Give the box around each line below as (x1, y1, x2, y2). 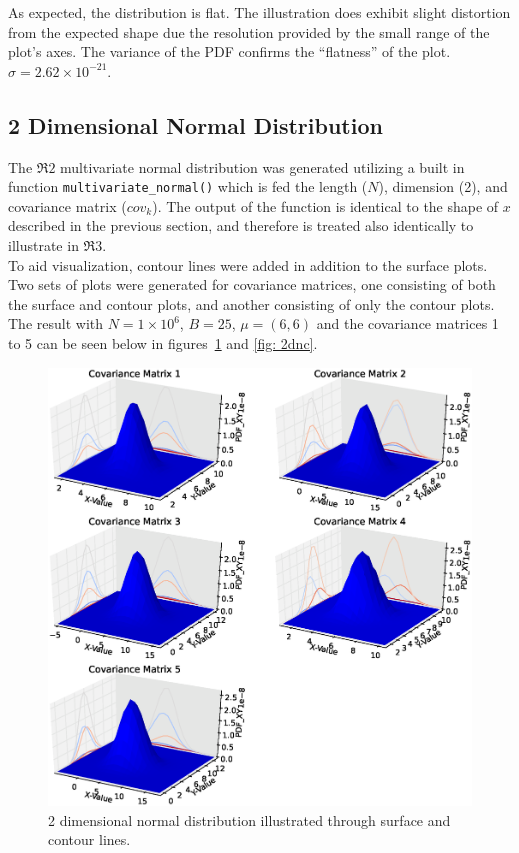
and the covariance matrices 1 (316, 313, 499, 334)
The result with (8, 313, 104, 334)
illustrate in (8, 235, 79, 256)
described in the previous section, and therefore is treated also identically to (8, 215, 474, 236)
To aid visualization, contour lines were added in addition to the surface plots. (8, 254, 488, 275)
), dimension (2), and (378, 176, 508, 197)
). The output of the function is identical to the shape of (152, 195, 499, 216)
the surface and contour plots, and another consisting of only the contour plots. (8, 293, 495, 314)
